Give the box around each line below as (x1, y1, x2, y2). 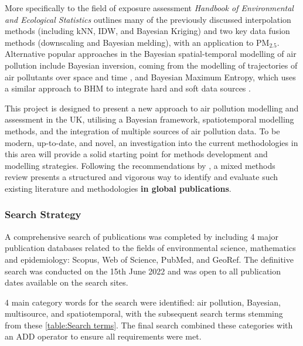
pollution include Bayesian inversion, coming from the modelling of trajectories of (5, 59, 298, 71)
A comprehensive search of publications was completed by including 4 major (5, 230, 279, 242)
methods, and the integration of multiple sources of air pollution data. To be (5, 124, 280, 137)
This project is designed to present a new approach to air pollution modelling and (5, 101, 299, 114)
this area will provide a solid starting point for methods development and (5, 148, 268, 160)
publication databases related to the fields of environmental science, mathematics (5, 242, 296, 254)
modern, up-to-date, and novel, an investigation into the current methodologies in (5, 136, 298, 148)
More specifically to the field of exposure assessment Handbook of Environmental (5, 2, 294, 13)
